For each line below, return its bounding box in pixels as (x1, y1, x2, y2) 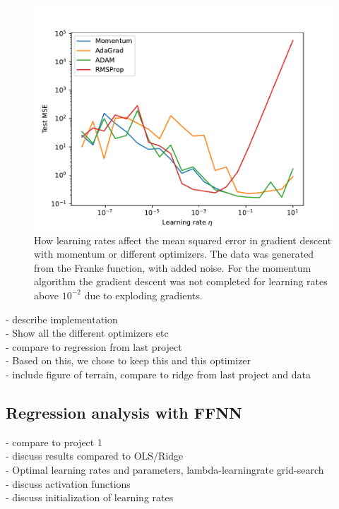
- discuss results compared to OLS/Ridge (6, 448, 184, 463)
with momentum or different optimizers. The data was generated (34, 246, 314, 261)
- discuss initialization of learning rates (6, 490, 174, 505)
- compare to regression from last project (6, 339, 182, 354)
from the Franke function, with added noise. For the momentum (34, 260, 311, 275)
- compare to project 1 (6, 434, 102, 449)
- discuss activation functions (6, 476, 131, 491)
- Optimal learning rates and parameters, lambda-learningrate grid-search (6, 462, 324, 477)
